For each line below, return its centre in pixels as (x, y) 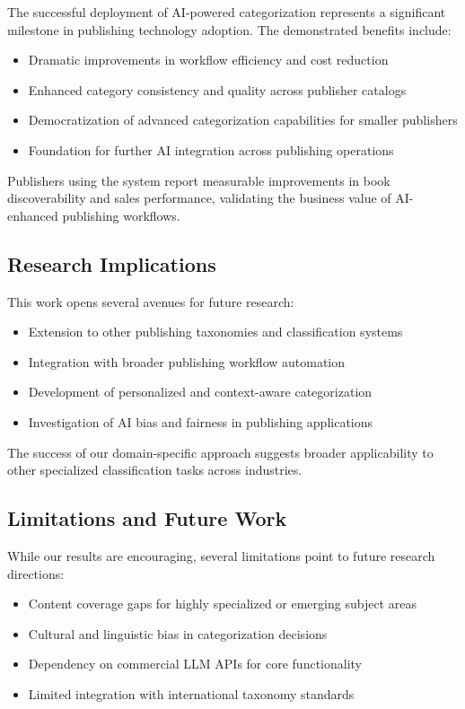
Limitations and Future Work (147, 518)
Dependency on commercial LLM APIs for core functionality (195, 664)
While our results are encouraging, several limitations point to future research (221, 555)
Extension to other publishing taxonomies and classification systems (215, 332)
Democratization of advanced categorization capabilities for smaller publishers (243, 120)
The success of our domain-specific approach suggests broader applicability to (220, 452)
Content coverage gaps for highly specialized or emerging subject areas (222, 604)
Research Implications (112, 263)
